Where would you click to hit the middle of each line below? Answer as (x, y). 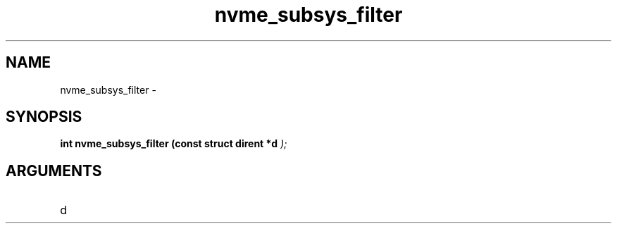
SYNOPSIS (44, 117)
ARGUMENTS (54, 171)
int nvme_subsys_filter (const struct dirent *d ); (174, 144)
